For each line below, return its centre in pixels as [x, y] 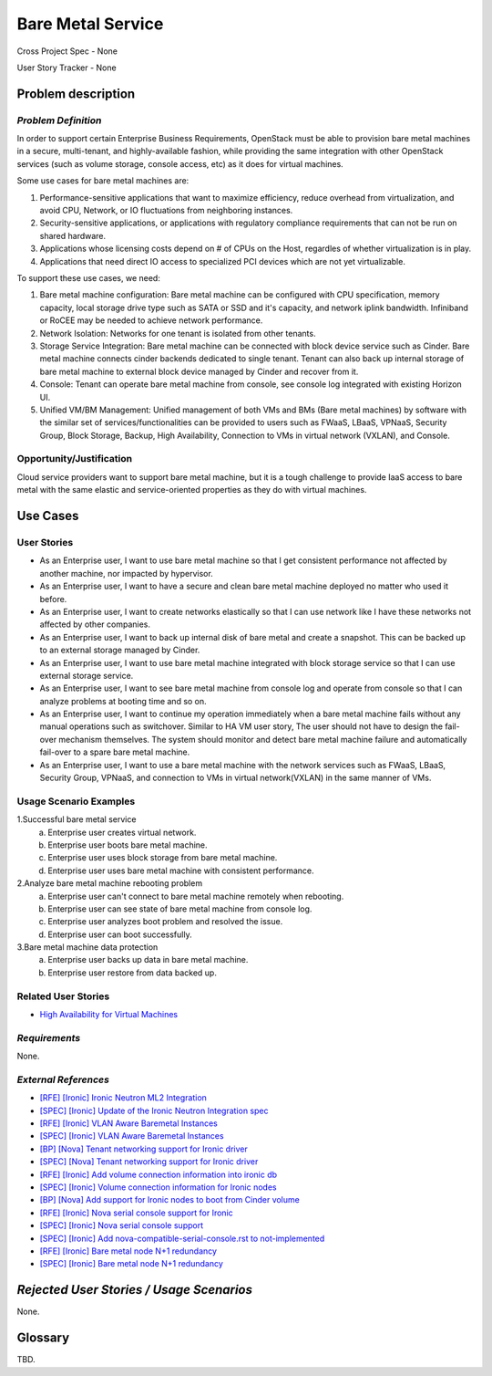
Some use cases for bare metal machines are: [103, 181]
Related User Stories [63, 996]
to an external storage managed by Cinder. [120, 650]
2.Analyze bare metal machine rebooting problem [110, 883]
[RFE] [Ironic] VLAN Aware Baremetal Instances [128, 1123]
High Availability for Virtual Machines [108, 1014]
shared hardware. [73, 235]
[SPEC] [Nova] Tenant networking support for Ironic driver [149, 1162]
